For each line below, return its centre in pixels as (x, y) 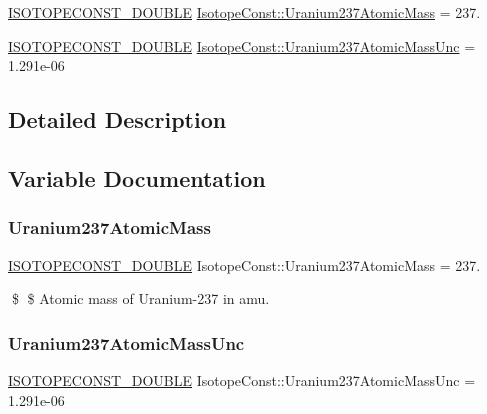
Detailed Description (117, 119)
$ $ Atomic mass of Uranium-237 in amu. (140, 298)
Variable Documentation (137, 177)
